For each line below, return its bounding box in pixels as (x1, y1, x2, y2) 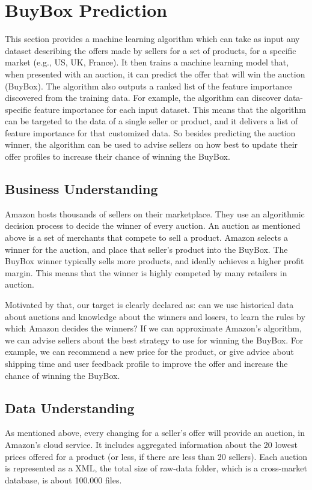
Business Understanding (5, 180, 158, 198)
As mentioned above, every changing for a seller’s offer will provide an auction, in (5, 426, 305, 439)
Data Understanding (5, 398, 135, 417)
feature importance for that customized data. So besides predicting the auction (5, 126, 296, 139)
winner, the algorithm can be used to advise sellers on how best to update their (5, 138, 298, 151)
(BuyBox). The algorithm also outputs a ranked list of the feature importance (5, 79, 292, 92)
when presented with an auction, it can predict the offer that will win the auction (5, 67, 305, 80)
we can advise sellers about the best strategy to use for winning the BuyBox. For (5, 333, 304, 346)
